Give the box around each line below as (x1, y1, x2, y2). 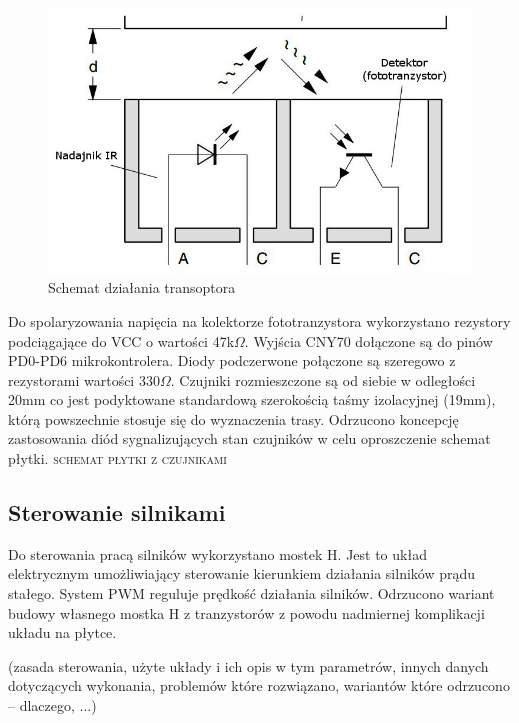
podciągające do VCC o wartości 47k (8, 330, 235, 351)
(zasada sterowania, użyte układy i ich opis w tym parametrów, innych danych (8, 655, 489, 676)
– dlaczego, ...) (8, 695, 97, 716)
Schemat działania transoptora (48, 277, 236, 298)
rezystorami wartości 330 (8, 369, 160, 390)
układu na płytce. (8, 622, 117, 643)
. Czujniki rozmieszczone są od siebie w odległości (170, 369, 476, 390)
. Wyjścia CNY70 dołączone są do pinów (244, 330, 493, 351)
